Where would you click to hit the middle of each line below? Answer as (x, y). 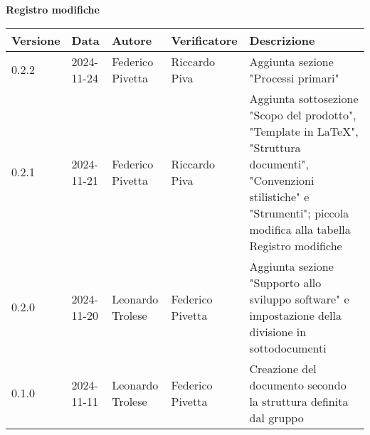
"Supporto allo (285, 282)
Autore (132, 40)
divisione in (278, 331)
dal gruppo (276, 417)
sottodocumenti (288, 348)
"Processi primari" (294, 77)
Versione (36, 40)
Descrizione (282, 40)
